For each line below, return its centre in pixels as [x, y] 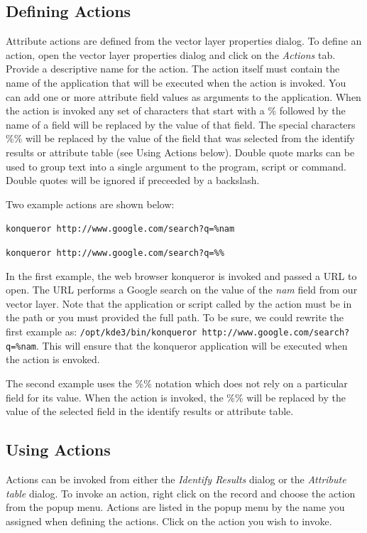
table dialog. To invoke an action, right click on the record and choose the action [181, 493]
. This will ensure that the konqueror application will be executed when [192, 345]
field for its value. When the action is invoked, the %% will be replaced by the [176, 397]
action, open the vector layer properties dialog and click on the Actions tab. [171, 54]
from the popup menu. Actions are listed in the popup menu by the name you [175, 507]
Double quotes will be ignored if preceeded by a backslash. [133, 180]
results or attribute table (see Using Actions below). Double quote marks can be [180, 152]
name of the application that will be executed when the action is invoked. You [176, 82]
